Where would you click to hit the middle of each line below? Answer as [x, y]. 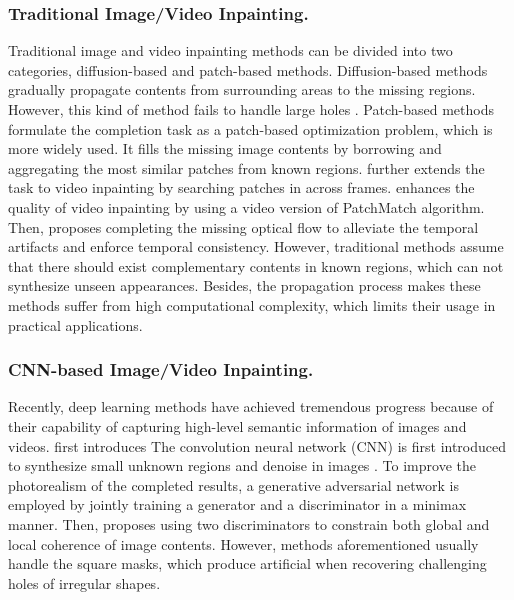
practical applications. [75, 324]
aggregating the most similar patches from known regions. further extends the [246, 167]
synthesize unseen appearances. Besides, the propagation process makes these [244, 285]
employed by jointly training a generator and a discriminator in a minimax [237, 504]
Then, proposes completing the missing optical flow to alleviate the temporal [243, 226]
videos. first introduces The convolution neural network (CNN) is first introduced [257, 445]
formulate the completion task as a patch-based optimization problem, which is [250, 128]
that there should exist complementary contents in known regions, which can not [256, 265]
